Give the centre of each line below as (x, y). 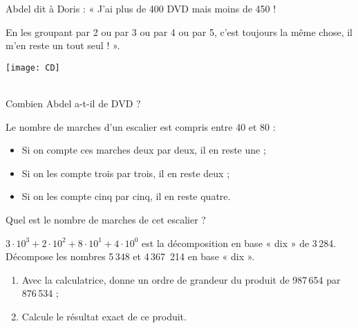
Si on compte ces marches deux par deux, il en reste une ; (144, 150)
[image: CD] (33, 67)
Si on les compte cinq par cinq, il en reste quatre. (126, 196)
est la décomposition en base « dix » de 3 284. (239, 243)
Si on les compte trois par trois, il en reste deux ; (126, 173)
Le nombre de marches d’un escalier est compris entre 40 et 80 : (141, 126)
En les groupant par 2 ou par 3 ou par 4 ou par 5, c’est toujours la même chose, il (179, 31)
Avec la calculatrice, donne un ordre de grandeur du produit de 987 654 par (181, 279)
